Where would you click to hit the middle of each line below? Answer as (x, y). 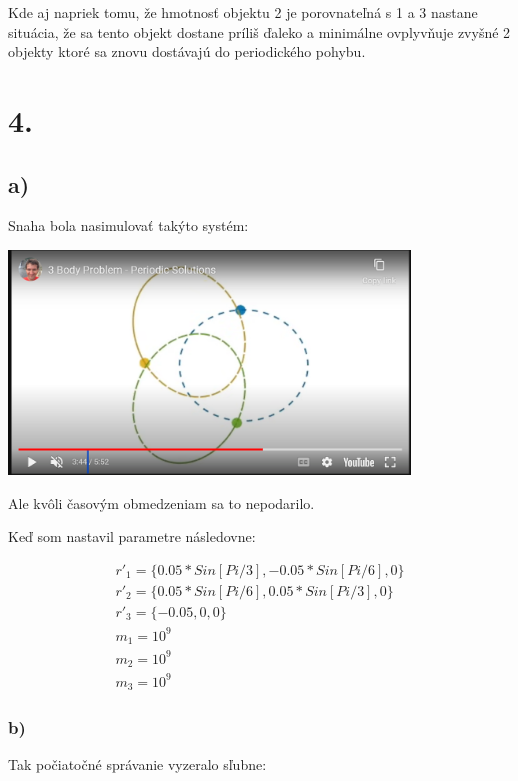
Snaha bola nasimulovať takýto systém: (128, 225)
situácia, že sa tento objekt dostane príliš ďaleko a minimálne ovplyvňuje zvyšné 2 (259, 31)
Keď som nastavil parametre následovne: (132, 536)
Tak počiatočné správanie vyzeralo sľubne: (137, 764)
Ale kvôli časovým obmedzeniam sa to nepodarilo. (161, 502)
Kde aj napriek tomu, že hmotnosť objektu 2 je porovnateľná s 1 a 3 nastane (243, 12)
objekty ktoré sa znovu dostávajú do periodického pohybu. (187, 51)
